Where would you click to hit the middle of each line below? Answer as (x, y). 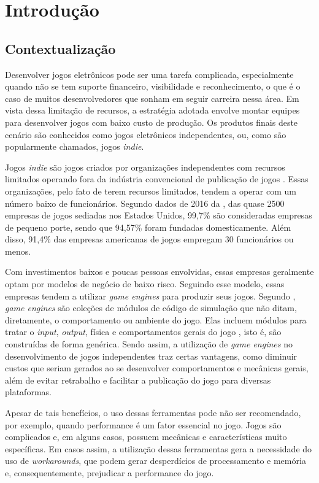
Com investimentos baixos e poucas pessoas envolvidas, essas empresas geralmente (159, 272)
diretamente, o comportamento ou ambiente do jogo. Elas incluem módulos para (156, 319)
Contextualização (60, 48)
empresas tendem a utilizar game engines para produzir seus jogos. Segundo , (150, 296)
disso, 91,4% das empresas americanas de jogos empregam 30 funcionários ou (149, 239)
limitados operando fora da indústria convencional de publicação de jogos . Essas (157, 179)
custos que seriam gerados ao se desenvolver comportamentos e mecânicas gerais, (157, 368)
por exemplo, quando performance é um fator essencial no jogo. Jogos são (143, 424)
